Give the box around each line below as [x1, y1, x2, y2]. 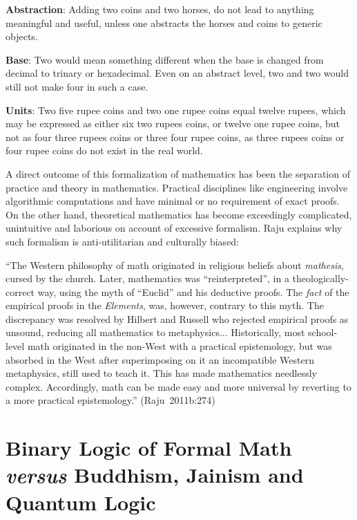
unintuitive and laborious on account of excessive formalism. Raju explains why [6, 221, 342, 235]
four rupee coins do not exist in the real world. [6, 143, 203, 158]
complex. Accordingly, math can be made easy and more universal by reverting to [6, 379, 351, 393]
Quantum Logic [6, 488, 156, 516]
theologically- [292, 271, 349, 286]
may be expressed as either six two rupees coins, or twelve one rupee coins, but [6, 116, 340, 131]
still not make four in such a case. [6, 79, 148, 93]
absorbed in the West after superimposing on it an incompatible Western [6, 352, 315, 366]
